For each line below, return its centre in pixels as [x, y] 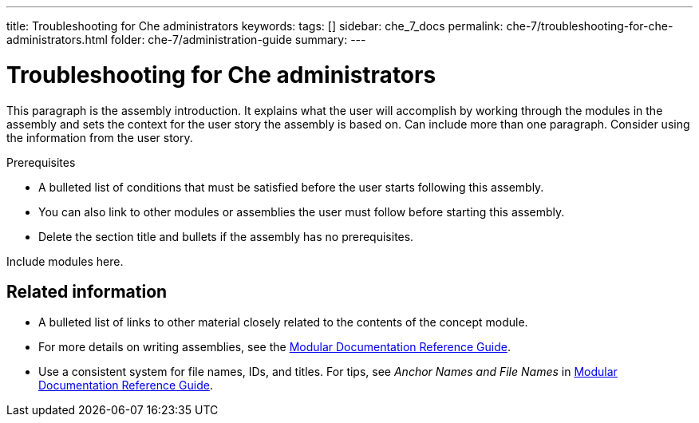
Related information [87, 291]
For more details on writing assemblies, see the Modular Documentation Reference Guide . [274, 347]
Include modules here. [65, 261]
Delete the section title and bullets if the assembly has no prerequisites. [226, 236]
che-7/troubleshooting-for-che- [590, 26]
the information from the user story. [100, 137]
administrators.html [57, 40]
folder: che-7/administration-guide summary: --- [238, 40]
